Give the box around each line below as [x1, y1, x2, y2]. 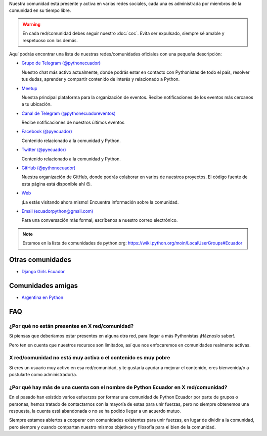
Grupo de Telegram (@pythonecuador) [21, 60, 101, 66]
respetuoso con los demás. [22, 37, 78, 43]
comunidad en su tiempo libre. [9, 7, 71, 13]
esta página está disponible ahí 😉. [21, 181, 92, 187]
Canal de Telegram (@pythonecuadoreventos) [21, 110, 116, 116]
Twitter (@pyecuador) [21, 146, 66, 153]
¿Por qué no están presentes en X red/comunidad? [9, 322, 134, 329]
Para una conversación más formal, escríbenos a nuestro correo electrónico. [21, 217, 178, 223]
